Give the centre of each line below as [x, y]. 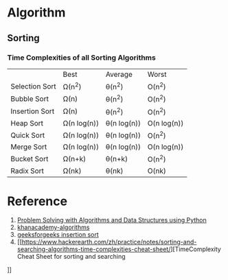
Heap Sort [27, 123]
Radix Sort [27, 171]
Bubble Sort [30, 99]
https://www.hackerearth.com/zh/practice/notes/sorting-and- [109, 242]
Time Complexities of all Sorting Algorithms [81, 58]
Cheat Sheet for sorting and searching [71, 257]
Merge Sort [29, 147]
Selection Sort [33, 86]
